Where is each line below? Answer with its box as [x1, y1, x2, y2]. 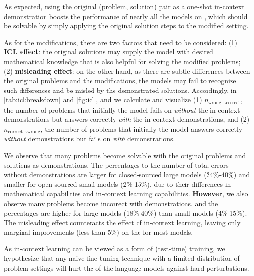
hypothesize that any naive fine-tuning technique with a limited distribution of [4, 253, 240, 263]
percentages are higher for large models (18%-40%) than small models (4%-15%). [4, 207, 247, 218]
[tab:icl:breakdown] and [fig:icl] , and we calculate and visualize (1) [4, 94, 202, 105]
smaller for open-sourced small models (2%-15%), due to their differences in [4, 179, 231, 189]
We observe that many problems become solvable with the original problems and [4, 150, 246, 161]
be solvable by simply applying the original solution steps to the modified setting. [4, 21, 249, 31]
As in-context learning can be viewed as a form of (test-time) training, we [4, 243, 225, 253]
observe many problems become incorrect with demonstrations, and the [4, 198, 218, 208]
